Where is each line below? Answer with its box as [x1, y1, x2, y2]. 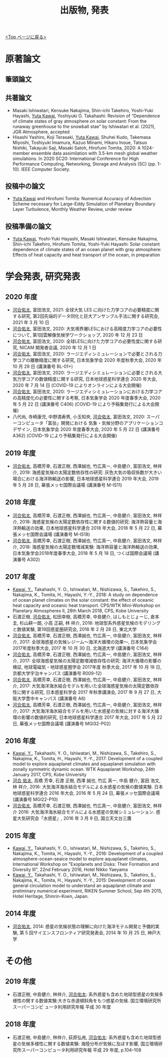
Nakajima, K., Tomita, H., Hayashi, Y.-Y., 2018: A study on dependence [12, 592, 158, 598]
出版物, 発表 [60, 5, 109, 16]
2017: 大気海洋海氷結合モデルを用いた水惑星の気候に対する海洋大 [19, 708, 155, 714]
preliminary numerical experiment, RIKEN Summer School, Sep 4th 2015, [12, 888, 162, 894]
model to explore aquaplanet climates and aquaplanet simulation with [12, 761, 156, 767]
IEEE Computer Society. [21, 166, 70, 172]
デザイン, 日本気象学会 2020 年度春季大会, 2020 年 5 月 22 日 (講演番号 [12, 426, 160, 433]
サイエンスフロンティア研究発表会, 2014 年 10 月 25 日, [33, 930, 146, 936]
